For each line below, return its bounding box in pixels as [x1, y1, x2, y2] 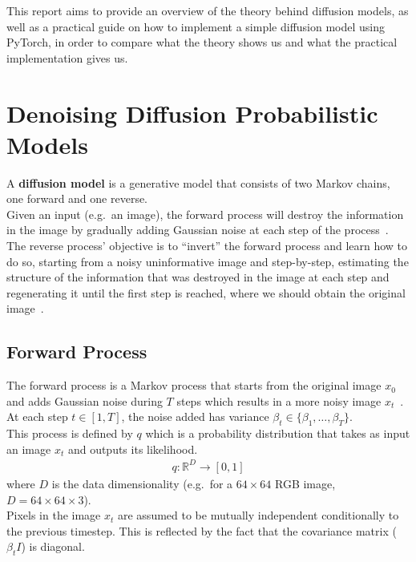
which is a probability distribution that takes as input [145, 425, 410, 442]
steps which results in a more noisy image [176, 392, 382, 409]
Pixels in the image [6, 507, 101, 524]
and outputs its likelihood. [67, 440, 198, 457]
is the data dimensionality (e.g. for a [51, 475, 233, 491]
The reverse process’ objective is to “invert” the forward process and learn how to [6, 237, 408, 254]
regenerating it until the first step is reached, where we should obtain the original [6, 284, 406, 301]
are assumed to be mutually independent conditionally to [117, 507, 399, 524]
